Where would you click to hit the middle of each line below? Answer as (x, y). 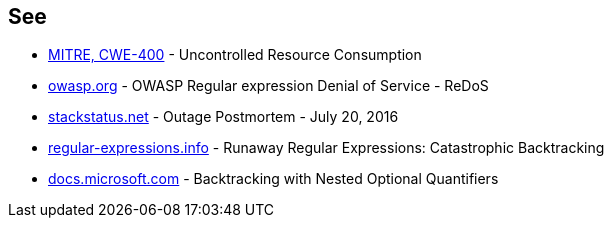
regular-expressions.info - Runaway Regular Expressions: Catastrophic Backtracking (326, 148)
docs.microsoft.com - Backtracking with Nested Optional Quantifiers (273, 179)
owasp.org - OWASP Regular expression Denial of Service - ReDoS (268, 86)
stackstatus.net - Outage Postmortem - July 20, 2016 (223, 117)
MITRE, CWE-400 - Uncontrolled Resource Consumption (235, 55)
